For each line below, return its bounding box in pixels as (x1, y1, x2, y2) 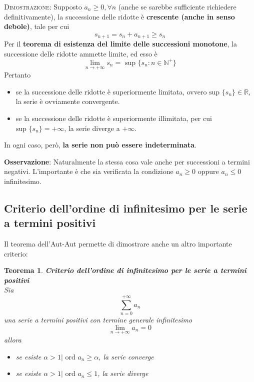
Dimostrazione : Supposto (4, 1, 82, 11)
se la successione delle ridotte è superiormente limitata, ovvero (15, 86, 207, 96)
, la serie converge (98, 351, 154, 361)
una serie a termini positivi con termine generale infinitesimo (4, 314, 192, 325)
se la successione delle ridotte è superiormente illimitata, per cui (15, 112, 212, 123)
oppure (197, 166, 219, 176)
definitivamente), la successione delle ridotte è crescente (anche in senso (4, 11, 235, 21)
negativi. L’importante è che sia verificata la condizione (4, 166, 173, 176)
